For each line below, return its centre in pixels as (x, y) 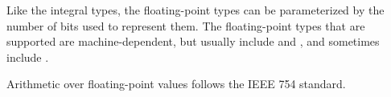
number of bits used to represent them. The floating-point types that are (186, 25)
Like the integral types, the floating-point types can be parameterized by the (195, 10)
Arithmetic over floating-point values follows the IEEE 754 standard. (176, 84)
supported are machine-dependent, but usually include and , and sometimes (193, 41)
